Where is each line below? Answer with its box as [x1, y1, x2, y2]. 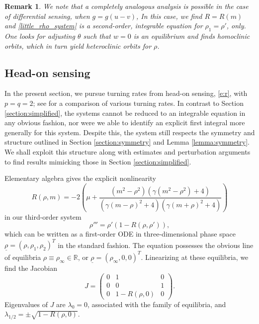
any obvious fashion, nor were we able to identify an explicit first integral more [4, 117, 245, 128]
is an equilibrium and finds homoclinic [133, 30, 250, 41]
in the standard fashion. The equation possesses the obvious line [58, 240, 254, 250]
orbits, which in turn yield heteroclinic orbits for [4, 40, 152, 51]
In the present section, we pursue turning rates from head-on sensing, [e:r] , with [4, 88, 248, 98]
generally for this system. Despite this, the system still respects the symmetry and [4, 127, 255, 137]
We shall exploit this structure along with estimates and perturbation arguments [4, 146, 251, 157]
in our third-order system [4, 211, 82, 222]
